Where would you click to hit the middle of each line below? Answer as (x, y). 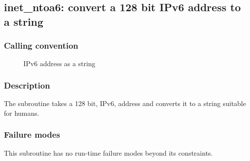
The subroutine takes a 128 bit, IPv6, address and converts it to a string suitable (125, 103)
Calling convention (41, 45)
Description (27, 85)
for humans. (22, 113)
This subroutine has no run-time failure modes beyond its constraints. (108, 152)
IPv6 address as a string (59, 63)
